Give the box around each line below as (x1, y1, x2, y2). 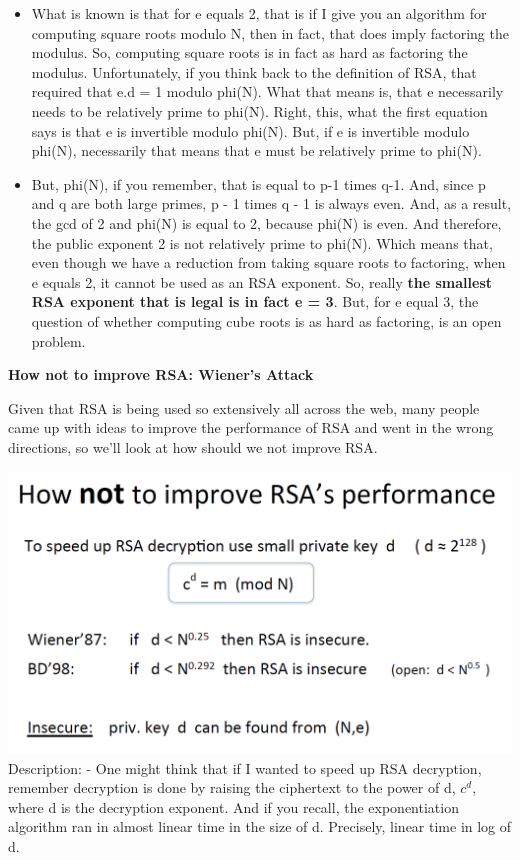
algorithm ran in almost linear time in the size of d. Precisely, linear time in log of (8, 816, 512, 837)
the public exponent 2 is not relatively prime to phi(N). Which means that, (31, 232, 493, 253)
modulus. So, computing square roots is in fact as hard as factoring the (31, 42, 468, 63)
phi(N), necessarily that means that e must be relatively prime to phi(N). (31, 140, 482, 161)
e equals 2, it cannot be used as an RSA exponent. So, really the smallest (31, 271, 492, 292)
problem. (31, 330, 86, 351)
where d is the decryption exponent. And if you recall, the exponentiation (8, 796, 459, 817)
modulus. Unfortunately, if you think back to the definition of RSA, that (31, 61, 477, 82)
